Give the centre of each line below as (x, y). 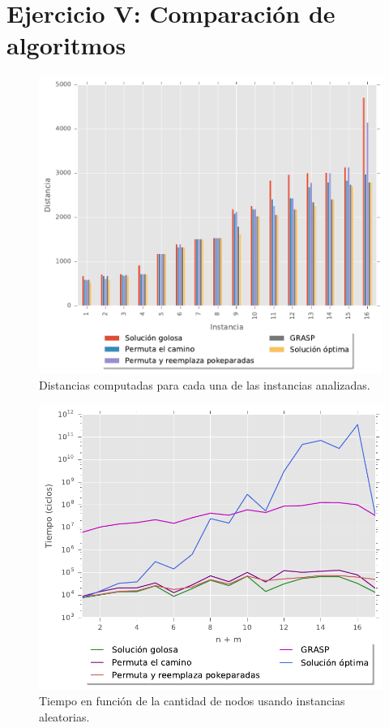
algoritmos (66, 45)
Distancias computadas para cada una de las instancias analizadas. (205, 384)
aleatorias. (64, 716)
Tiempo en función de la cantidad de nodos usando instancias (192, 701)
